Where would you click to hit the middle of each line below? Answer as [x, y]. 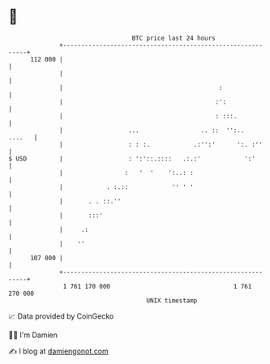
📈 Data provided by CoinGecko [61, 316]
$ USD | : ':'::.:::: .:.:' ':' [132, 158]
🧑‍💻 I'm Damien [33, 335]
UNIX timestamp [172, 300]
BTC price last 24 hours [174, 38]
